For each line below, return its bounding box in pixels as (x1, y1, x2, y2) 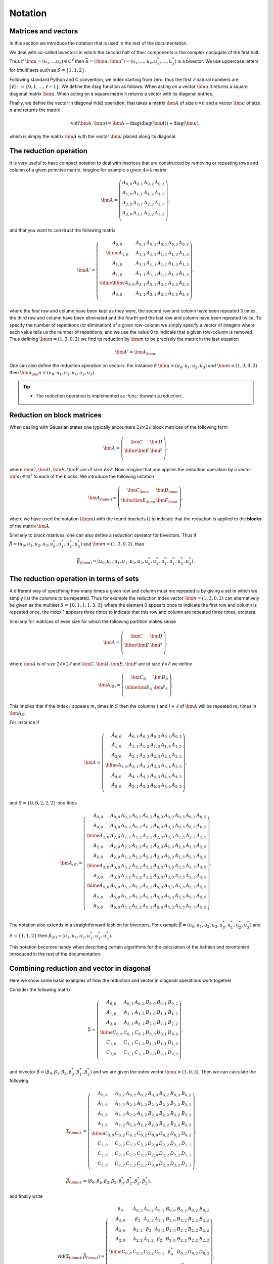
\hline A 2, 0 (86, 832, 110, 839)
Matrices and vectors (9, 27, 78, 35)
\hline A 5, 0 (86, 883, 110, 890)
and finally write (9, 1193, 43, 1199)
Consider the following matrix (9, 986, 71, 993)
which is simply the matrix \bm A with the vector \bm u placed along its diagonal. (9, 133, 177, 139)
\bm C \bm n (127, 487, 149, 494)
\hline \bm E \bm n (121, 497, 155, 504)
